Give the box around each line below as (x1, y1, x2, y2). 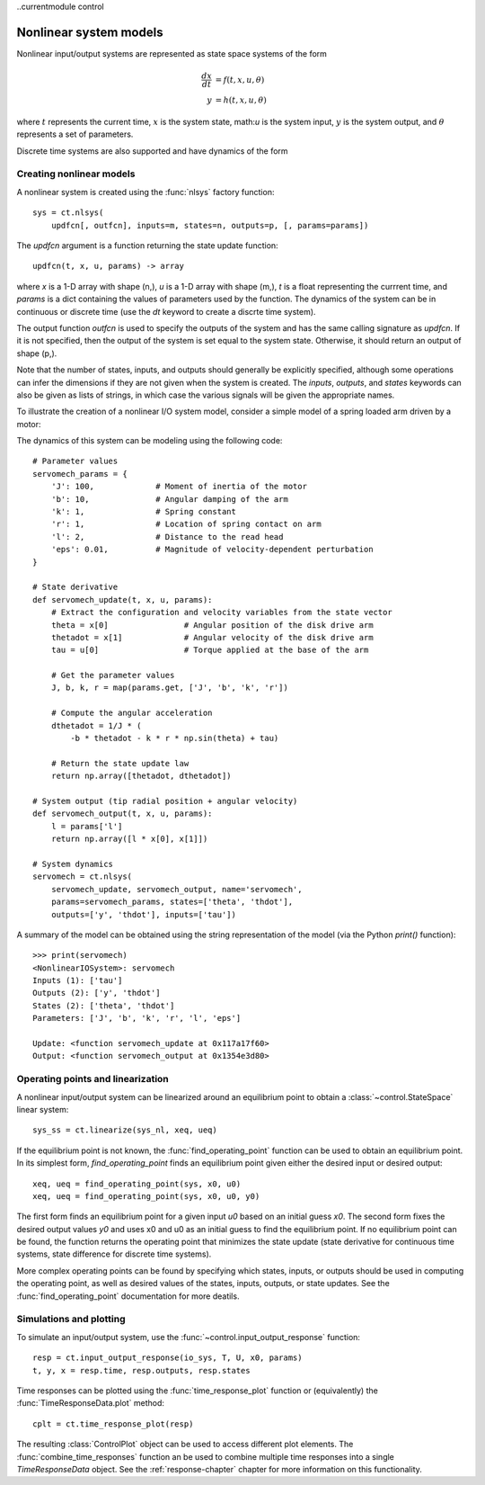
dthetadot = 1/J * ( (50, 720, 142, 730)
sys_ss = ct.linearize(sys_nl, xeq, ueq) (32, 1125, 217, 1135)
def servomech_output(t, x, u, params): (32, 809, 213, 819)
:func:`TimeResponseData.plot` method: (16, 1398, 165, 1409)
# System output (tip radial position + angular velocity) (32, 796, 298, 806)
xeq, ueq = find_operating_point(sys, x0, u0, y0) (32, 1191, 260, 1201)
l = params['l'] (50, 821, 123, 831)
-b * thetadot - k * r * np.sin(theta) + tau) (70, 733, 279, 744)
